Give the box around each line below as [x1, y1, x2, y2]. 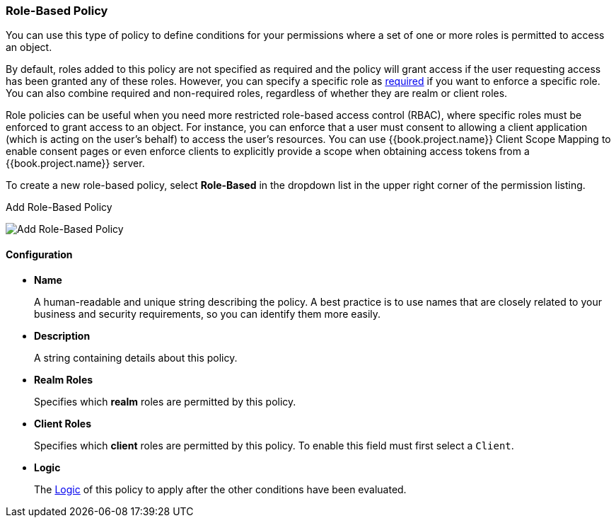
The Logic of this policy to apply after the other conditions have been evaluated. [34, 483, 407, 495]
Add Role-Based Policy [6, 201, 112, 214]
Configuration [6, 248, 73, 260]
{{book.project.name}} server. [6, 157, 145, 170]
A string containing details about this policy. [34, 351, 238, 364]
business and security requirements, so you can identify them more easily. [34, 307, 381, 320]
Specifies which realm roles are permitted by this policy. [34, 395, 296, 408]
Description [34, 329, 91, 342]
